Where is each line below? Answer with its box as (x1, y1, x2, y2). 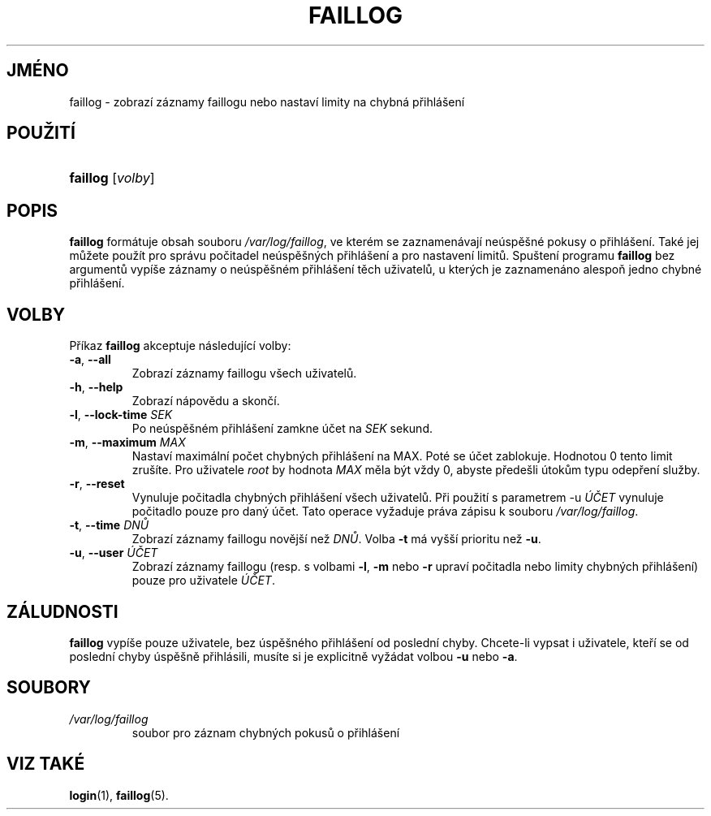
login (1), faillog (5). (69, 788, 169, 802)
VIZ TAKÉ (6, 753, 85, 775)
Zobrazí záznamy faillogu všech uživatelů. (131, 366, 357, 381)
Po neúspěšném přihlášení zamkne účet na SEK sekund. (131, 421, 433, 436)
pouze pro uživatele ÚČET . (131, 573, 275, 588)
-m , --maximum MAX (69, 435, 186, 450)
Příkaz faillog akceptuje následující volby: (69, 339, 291, 353)
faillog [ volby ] (69, 170, 155, 187)
